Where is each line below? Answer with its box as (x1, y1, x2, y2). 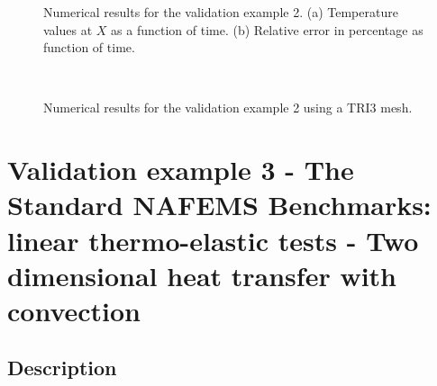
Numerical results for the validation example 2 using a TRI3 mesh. (43, 98, 413, 117)
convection (7, 292, 141, 328)
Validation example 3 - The (7, 151, 354, 188)
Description (7, 354, 117, 382)
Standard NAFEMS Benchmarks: (7, 186, 432, 223)
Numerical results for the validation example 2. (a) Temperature (43, 3, 398, 21)
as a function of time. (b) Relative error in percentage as (111, 20, 423, 39)
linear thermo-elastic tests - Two (7, 221, 419, 258)
